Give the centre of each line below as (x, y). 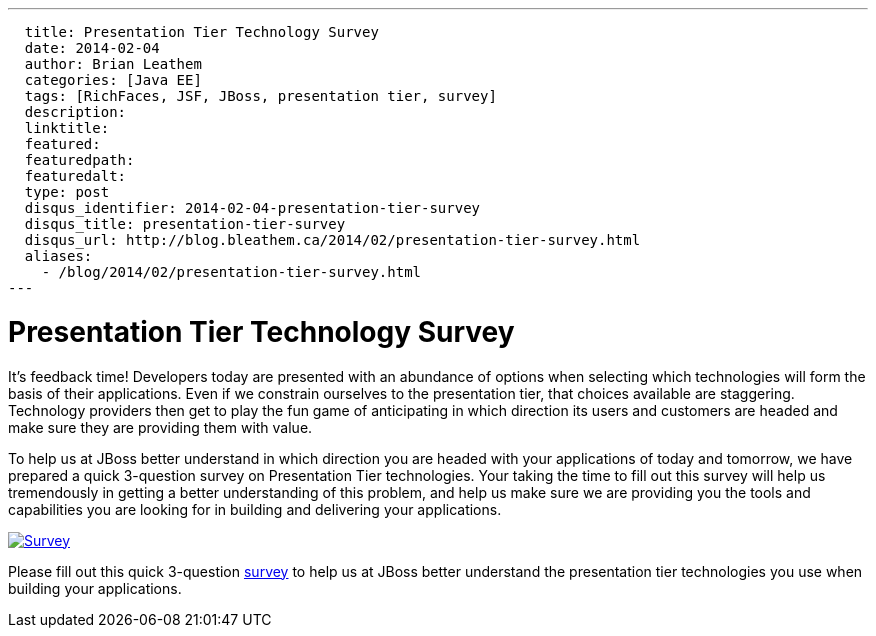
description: (75, 112)
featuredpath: (79, 160)
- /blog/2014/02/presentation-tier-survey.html (231, 272)
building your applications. (95, 588)
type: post (67, 192)
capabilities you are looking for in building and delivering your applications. (255, 509)
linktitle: (67, 128)
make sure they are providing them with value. (160, 427)
